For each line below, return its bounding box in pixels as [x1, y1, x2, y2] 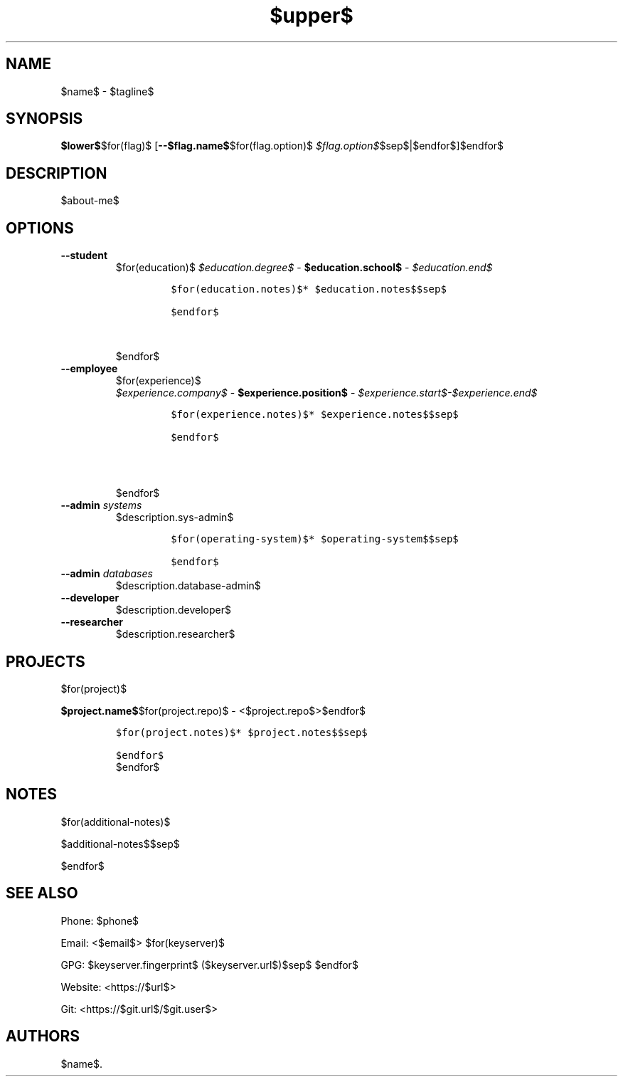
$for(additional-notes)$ [60, 815, 171, 828]
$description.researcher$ [115, 628, 235, 641]
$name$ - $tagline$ [60, 85, 154, 98]
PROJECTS [6, 652, 85, 671]
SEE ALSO [6, 884, 78, 903]
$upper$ [270, 4, 353, 28]
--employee [60, 362, 118, 375]
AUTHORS [6, 1027, 80, 1046]
